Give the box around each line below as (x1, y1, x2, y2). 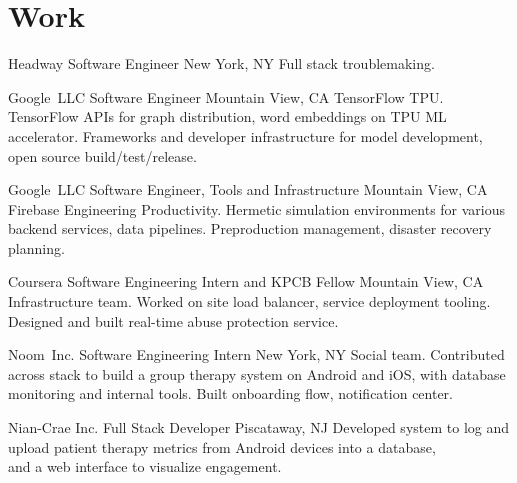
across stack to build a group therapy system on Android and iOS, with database (8, 363, 506, 384)
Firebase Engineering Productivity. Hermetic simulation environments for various (8, 198, 506, 219)
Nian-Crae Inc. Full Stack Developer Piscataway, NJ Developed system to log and (8, 417, 510, 438)
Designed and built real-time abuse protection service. (8, 310, 339, 331)
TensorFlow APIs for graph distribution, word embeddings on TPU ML (8, 106, 447, 127)
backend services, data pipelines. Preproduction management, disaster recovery (8, 218, 492, 239)
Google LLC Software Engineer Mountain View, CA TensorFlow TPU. (8, 86, 444, 107)
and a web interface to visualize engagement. (8, 456, 282, 477)
